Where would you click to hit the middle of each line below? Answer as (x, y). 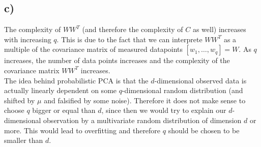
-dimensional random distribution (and (182, 90)
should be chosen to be (204, 130)
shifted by (20, 100)
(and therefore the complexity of (133, 29)
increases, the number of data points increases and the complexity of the (117, 60)
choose (14, 110)
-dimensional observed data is (200, 80)
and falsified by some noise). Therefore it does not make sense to (145, 100)
